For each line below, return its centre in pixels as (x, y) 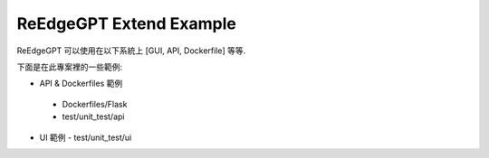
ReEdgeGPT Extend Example (127, 23)
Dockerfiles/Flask (95, 104)
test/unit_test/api (93, 116)
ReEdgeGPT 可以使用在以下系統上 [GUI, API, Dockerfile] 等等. (131, 51)
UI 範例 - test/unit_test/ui (86, 137)
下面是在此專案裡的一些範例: (70, 67)
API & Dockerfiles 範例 (81, 84)
